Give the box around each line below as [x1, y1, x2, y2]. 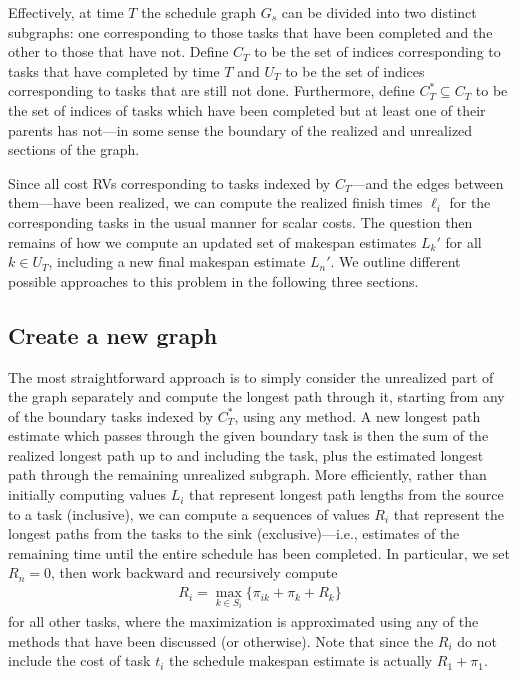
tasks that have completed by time [8, 60, 220, 81]
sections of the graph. [8, 139, 140, 160]
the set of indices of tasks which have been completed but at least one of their [8, 99, 486, 120]
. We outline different [330, 251, 461, 272]
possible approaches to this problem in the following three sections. [8, 270, 419, 291]
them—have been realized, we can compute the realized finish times [8, 192, 423, 213]
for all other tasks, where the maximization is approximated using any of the [8, 610, 479, 631]
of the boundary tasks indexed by [8, 405, 214, 426]
